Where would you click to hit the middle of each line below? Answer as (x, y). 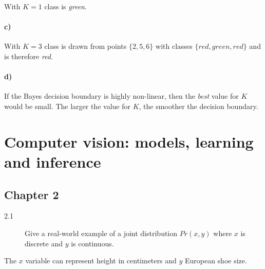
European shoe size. (216, 261)
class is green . (65, 6)
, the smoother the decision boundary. (198, 106)
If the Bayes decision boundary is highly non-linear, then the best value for (121, 96)
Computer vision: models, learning (129, 141)
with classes (174, 46)
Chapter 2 (32, 194)
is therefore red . (29, 56)
